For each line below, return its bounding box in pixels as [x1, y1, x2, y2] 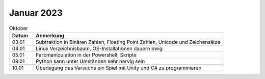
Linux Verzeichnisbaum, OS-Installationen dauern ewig [36, 45, 163, 52]
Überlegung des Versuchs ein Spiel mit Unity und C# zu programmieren [36, 64, 202, 71]
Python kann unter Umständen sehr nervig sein [36, 58, 145, 65]
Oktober [9, 25, 28, 31]
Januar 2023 [9, 7, 63, 18]
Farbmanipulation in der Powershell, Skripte [36, 52, 137, 58]
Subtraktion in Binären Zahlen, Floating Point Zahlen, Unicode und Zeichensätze [36, 38, 221, 45]
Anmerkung [36, 32, 65, 39]
